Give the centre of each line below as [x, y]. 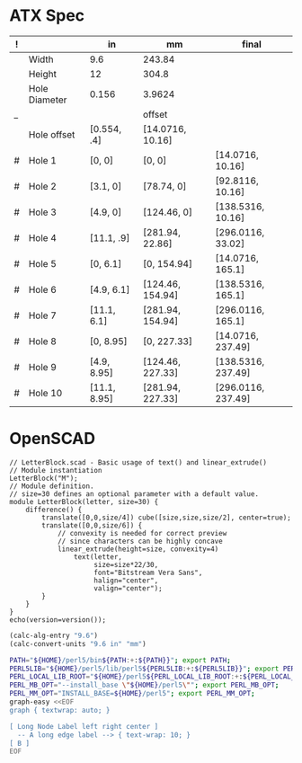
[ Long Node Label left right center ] [84, 726]
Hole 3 [42, 212]
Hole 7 [42, 315]
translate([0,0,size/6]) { [92, 525]
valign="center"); [129, 588]
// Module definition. [52, 486]
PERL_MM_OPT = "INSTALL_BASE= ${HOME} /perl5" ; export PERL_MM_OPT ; [132, 694]
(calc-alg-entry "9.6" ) [54, 635]
